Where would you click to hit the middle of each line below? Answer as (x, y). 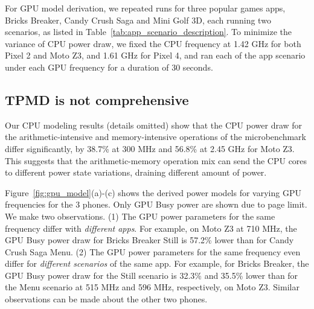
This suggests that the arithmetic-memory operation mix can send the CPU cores (156, 160)
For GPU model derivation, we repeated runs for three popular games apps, (145, 8)
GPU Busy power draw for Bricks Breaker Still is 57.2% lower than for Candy (149, 240)
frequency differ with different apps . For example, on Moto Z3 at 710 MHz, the (151, 228)
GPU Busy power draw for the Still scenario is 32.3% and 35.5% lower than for (152, 275)
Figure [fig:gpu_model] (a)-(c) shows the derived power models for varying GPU (153, 192)
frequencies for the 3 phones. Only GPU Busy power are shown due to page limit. (156, 204)
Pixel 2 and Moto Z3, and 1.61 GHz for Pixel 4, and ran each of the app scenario (155, 55)
